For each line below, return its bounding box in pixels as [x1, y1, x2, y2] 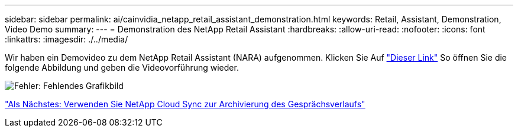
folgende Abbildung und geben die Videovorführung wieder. [5, 62, 239, 72]
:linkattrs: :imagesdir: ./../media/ [5, 34, 128, 44]
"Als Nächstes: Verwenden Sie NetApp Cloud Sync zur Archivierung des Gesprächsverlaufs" [5, 99, 365, 109]
